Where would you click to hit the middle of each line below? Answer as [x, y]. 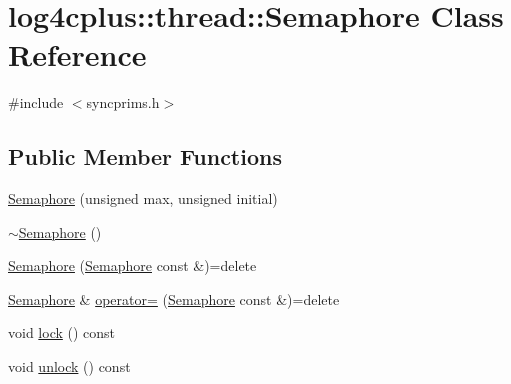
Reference [77, 54]
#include [36, 102]
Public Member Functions [145, 156]
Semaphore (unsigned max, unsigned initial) [143, 198]
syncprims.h [123, 102]
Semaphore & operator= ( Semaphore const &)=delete [174, 298]
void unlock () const [69, 366]
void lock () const [62, 332]
